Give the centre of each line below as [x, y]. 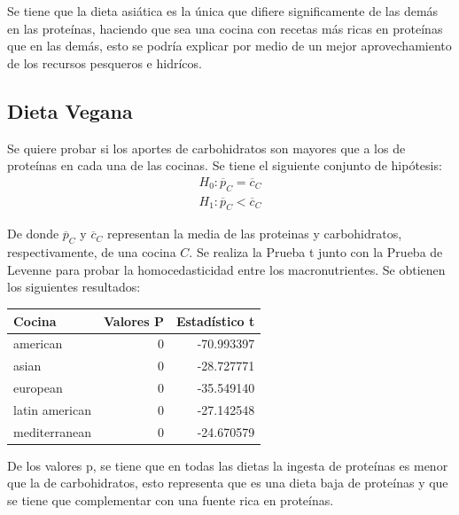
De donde [33, 234]
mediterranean [52, 431]
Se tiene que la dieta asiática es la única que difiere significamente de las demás [223, 11]
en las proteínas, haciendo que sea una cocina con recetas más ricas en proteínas [225, 28]
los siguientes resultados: [74, 287]
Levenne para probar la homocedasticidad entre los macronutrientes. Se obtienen [226, 269]
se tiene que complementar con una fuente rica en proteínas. [171, 500]
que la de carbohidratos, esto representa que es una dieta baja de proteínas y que [228, 483]
